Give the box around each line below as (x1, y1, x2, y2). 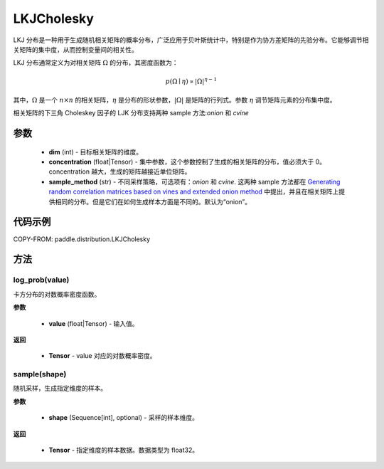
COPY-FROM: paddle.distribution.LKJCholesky (13, 235, 151, 243)
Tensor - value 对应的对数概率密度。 (48, 352, 156, 360)
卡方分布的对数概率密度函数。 (13, 290, 101, 298)
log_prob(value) (13, 275, 70, 285)
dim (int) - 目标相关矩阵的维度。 (48, 147, 143, 156)
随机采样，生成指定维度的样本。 (13, 384, 107, 393)
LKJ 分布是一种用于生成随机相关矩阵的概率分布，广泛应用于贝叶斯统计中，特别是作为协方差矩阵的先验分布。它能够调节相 (13, 36, 369, 44)
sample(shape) (13, 369, 67, 379)
